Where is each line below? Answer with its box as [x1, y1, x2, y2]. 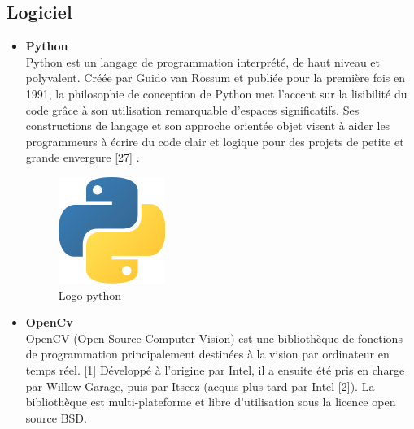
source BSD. [25, 409, 87, 426]
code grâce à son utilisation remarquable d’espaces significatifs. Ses [25, 101, 360, 118]
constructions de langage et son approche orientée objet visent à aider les [25, 117, 390, 134]
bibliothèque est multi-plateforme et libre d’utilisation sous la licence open [25, 393, 396, 410]
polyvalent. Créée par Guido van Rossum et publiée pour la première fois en [25, 69, 406, 86]
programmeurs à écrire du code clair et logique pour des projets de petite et [25, 132, 404, 149]
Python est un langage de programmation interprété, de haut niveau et [25, 53, 381, 70]
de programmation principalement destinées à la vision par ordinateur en [25, 345, 390, 362]
